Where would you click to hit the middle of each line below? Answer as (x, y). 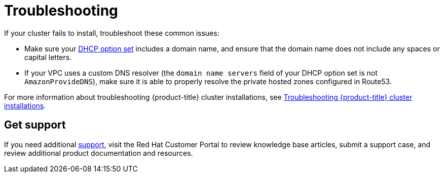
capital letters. (48, 57)
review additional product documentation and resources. (99, 153)
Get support (35, 125)
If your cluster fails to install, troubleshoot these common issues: (112, 33)
